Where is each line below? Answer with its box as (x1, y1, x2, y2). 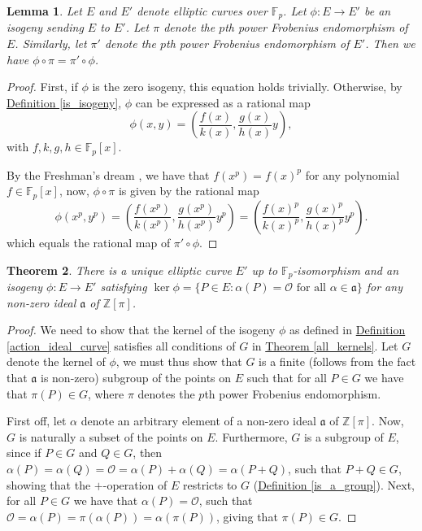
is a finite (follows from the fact (259, 353, 416, 370)
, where (87, 385, 124, 402)
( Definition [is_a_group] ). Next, (253, 476, 415, 493)
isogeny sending (7, 19, 84, 36)
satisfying (100, 277, 147, 294)
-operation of (102, 476, 167, 493)
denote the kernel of (7, 353, 106, 370)
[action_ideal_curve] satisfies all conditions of (7, 337, 236, 354)
